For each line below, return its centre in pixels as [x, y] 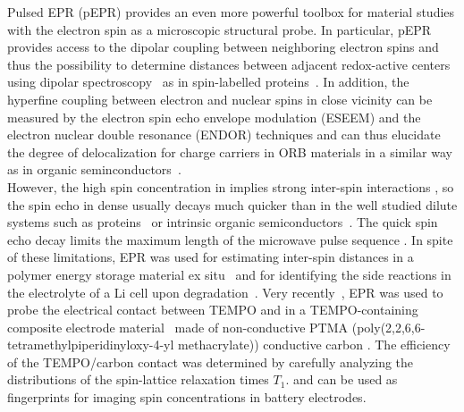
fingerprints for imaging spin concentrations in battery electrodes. [187, 397]
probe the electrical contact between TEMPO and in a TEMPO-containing [213, 310]
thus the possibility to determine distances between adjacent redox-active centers [229, 64]
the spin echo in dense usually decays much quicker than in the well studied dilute [232, 204]
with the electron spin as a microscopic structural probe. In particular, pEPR [219, 29]
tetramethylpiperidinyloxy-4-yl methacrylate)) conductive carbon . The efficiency [229, 345]
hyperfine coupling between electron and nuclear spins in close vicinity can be [220, 99]
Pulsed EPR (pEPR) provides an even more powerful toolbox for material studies [231, 12]
